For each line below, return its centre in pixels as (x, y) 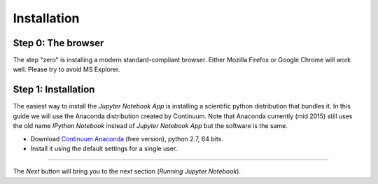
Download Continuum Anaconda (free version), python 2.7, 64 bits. (127, 139)
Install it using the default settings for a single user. (104, 148)
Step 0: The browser (58, 43)
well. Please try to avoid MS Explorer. (66, 69)
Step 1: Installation (54, 90)
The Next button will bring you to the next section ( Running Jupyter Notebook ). (127, 171)
